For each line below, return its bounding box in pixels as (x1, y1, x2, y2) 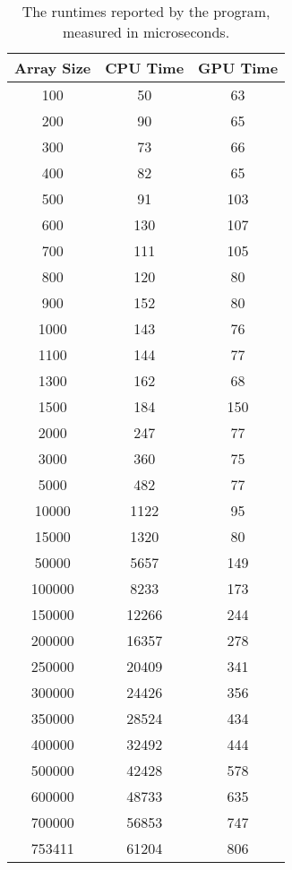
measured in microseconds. (62, 22, 230, 42)
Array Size (14, 57, 91, 78)
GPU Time (198, 57, 279, 78)
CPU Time (105, 57, 185, 78)
